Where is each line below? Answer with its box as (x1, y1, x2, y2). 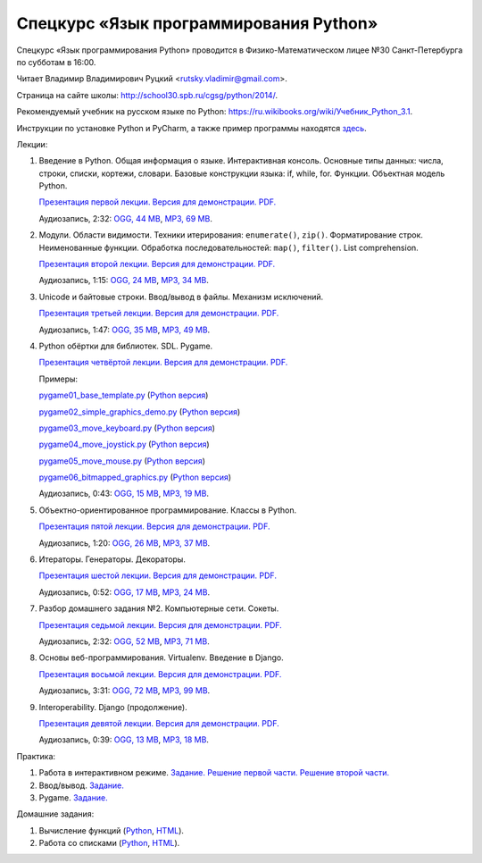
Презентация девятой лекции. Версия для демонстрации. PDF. (38, 717, 280, 728)
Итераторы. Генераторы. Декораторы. (38, 554, 187, 565)
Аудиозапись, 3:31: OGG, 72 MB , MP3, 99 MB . (38, 685, 211, 696)
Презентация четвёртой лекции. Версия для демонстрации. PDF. (38, 357, 288, 368)
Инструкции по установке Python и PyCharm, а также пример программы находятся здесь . (16, 122, 367, 133)
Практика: (16, 750, 56, 761)
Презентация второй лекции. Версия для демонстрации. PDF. (38, 259, 276, 270)
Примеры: (38, 373, 79, 384)
